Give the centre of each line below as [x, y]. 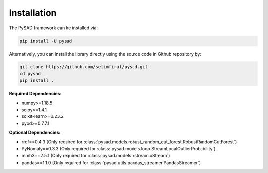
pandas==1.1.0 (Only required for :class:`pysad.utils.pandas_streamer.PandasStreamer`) [111, 162]
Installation [33, 13]
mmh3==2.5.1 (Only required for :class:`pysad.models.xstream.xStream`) [96, 156]
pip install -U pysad [46, 41]
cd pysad [30, 74]
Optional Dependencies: [35, 133]
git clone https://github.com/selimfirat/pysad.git [84, 67]
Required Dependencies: [35, 94]
